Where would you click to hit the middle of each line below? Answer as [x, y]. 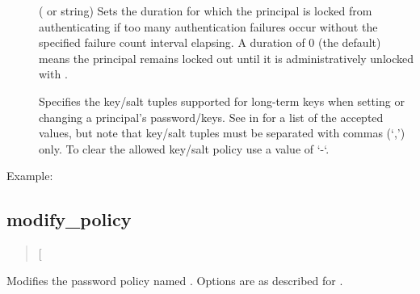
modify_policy [69, 219]
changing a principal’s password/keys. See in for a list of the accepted [211, 117]
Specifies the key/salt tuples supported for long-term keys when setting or [222, 101]
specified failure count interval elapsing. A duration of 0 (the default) [210, 42]
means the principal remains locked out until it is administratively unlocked [227, 58]
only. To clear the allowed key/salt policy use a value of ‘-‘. [184, 148]
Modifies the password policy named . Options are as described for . [175, 280]
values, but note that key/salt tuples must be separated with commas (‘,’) [222, 133]
